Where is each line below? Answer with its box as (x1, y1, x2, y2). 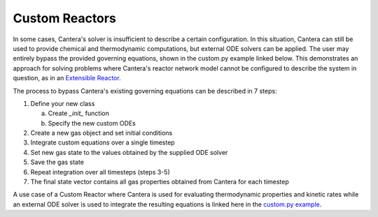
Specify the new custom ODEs (48, 119, 136, 127)
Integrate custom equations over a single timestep (30, 138, 175, 147)
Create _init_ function (48, 109, 110, 118)
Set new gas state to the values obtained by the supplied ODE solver (30, 148, 228, 156)
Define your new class (30, 99, 95, 107)
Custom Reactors (13, 10, 117, 26)
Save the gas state (30, 158, 84, 167)
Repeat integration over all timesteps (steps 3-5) (30, 167, 171, 176)
